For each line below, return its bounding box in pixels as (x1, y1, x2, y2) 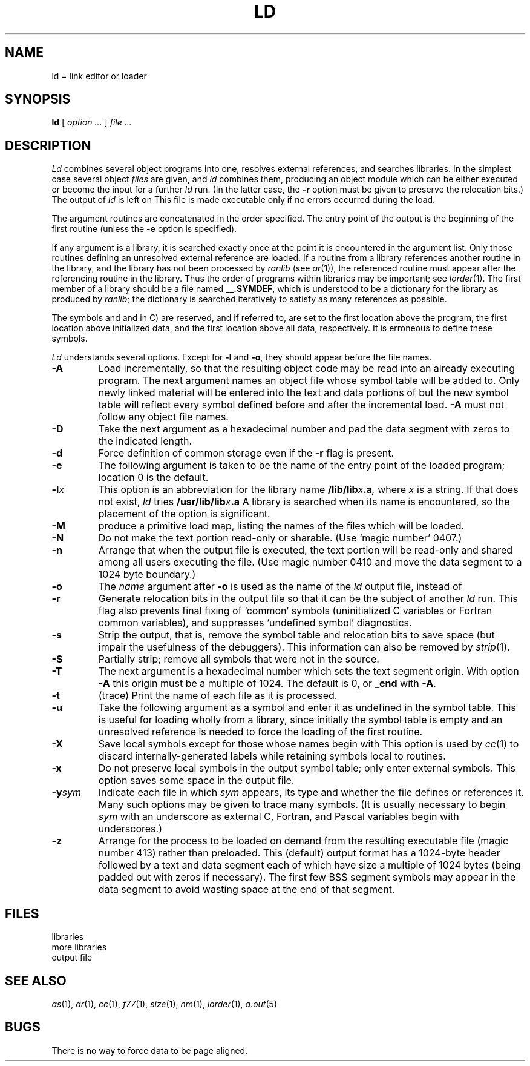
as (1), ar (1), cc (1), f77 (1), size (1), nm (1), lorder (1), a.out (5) (51, 998, 277, 1009)
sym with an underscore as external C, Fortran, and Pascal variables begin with (98, 810, 459, 823)
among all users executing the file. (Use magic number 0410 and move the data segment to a (98, 556, 522, 569)
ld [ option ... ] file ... (51, 117, 132, 128)
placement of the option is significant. (98, 508, 270, 520)
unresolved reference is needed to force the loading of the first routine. (98, 726, 423, 738)
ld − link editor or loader (51, 70, 147, 81)
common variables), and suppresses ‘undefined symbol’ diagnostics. (98, 617, 412, 629)
